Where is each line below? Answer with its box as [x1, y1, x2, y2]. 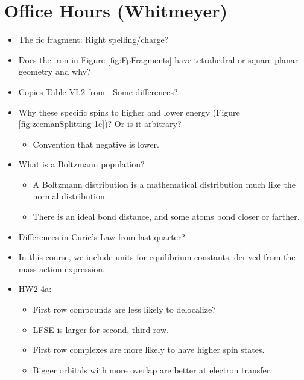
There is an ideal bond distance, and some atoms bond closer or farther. [33, 210, 300, 223]
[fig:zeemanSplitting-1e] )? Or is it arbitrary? [18, 117, 182, 130]
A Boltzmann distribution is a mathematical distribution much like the [33, 178, 296, 190]
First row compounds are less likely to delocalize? [33, 303, 216, 316]
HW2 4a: [18, 282, 52, 295]
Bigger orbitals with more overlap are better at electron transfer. [33, 363, 273, 376]
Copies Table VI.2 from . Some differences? [18, 85, 178, 98]
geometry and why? [18, 65, 91, 78]
